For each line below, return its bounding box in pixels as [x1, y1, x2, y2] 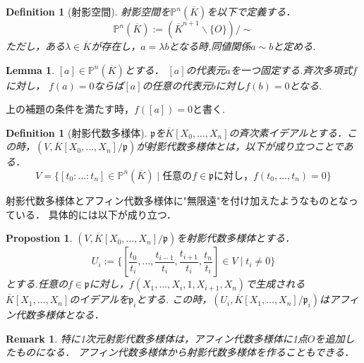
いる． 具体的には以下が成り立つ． [15, 207, 176, 221]
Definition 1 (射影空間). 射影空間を [6, 4, 171, 18]
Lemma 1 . [6, 62, 55, 77]
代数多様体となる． [15, 307, 104, 322]
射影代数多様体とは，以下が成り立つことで [146, 139, 344, 154]
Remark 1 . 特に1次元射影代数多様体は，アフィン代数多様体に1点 [6, 331, 308, 345]
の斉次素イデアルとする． [229, 125, 348, 140]
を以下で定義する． [207, 4, 296, 18]
